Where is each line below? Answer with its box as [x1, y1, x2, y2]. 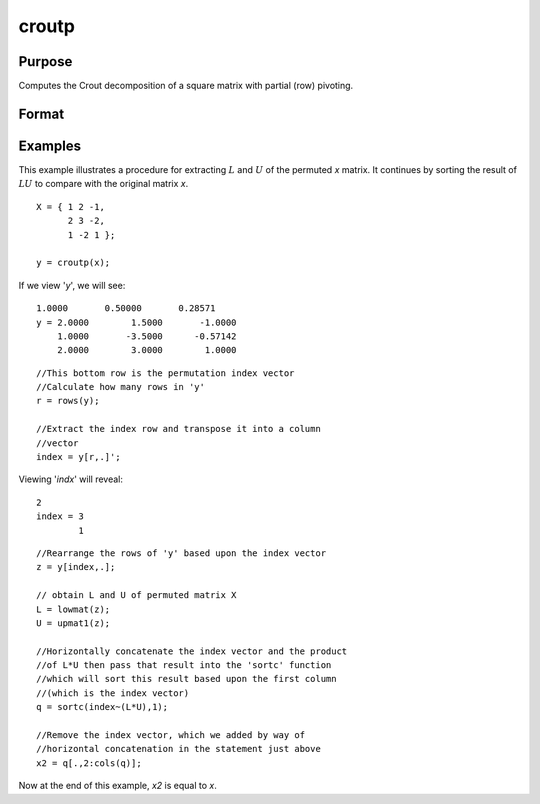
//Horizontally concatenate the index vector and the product [36, 645, 348, 657]
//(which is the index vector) [36, 687, 190, 699]
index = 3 [36, 511, 84, 522]
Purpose [18, 53, 73, 70]
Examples [18, 137, 82, 154]
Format [18, 105, 65, 122]
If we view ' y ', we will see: [18, 279, 126, 291]
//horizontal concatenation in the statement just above [36, 743, 322, 755]
